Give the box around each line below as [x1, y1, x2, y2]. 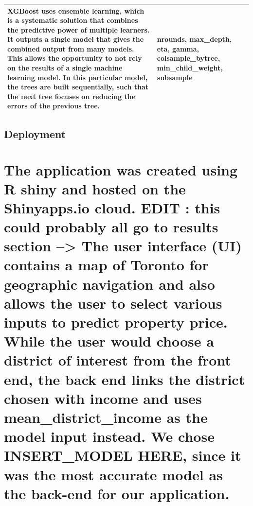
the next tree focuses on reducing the [7, 91, 136, 101]
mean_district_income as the [4, 407, 208, 427]
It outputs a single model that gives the [7, 34, 144, 44]
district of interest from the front [4, 350, 231, 370]
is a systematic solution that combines [7, 15, 138, 25]
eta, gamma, [157, 43, 199, 53]
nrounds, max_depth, [157, 34, 232, 44]
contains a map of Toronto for [4, 255, 209, 275]
